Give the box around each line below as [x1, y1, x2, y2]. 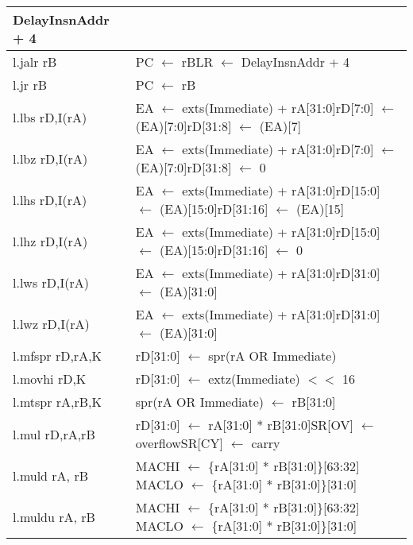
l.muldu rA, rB [13, 507, 95, 526]
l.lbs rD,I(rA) [13, 107, 87, 126]
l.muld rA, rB [13, 466, 88, 485]
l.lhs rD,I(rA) [13, 190, 87, 209]
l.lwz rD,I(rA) [13, 314, 90, 333]
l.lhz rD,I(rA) [13, 231, 88, 250]
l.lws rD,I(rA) [13, 272, 89, 292]
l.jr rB [13, 75, 47, 94]
